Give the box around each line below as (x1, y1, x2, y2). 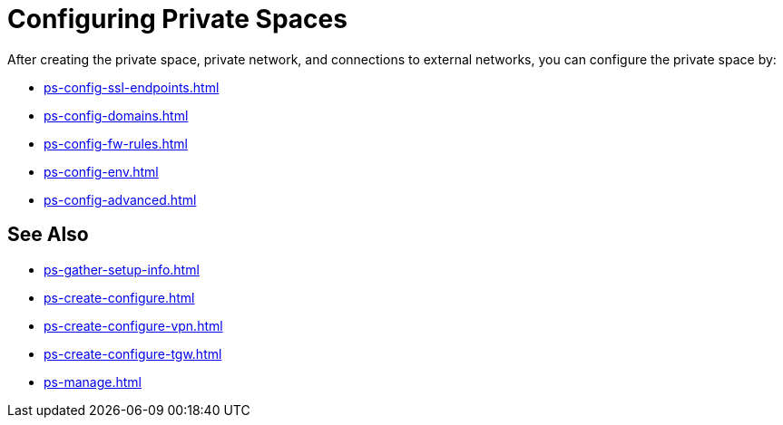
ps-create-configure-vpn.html (44, 317, 223, 333)
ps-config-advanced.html (44, 191, 197, 208)
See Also (7, 223, 89, 246)
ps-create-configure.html (44, 289, 195, 305)
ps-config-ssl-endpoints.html (44, 79, 220, 95)
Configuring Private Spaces (7, 4, 347, 34)
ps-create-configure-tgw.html (44, 345, 222, 362)
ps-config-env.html (44, 163, 159, 179)
